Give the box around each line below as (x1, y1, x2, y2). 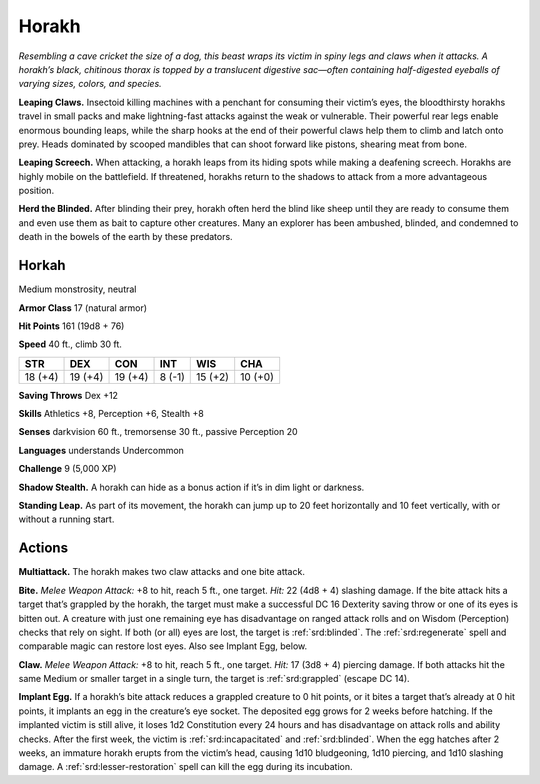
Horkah (18, 257, 66, 274)
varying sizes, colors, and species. (18, 78, 162, 90)
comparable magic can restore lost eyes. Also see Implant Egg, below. (18, 640, 308, 652)
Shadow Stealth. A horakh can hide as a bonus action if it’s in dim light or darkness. (18, 481, 365, 493)
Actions (18, 540, 69, 557)
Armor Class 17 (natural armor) (18, 301, 148, 314)
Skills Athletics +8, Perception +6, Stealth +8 (18, 408, 204, 420)
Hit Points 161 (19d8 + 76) (18, 320, 125, 332)
